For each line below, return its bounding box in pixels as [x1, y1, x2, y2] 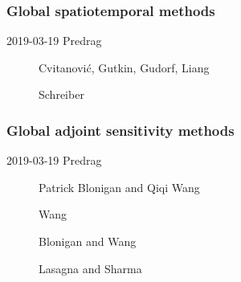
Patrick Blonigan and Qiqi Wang [39, 178, 200, 195]
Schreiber [39, 86, 84, 103]
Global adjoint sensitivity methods [6, 120, 235, 140]
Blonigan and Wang [39, 233, 137, 249]
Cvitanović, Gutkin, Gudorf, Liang [39, 59, 210, 76]
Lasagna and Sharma [39, 260, 142, 276]
